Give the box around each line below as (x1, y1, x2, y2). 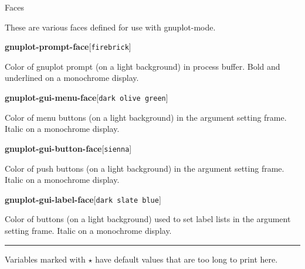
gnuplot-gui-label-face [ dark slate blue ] (5, 193, 161, 205)
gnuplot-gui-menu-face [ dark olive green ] (5, 91, 168, 104)
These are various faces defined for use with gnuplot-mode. (5, 21, 216, 33)
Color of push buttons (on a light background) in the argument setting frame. (5, 162, 284, 174)
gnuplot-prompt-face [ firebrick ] (5, 40, 131, 53)
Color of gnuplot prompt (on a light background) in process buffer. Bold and (5, 60, 280, 72)
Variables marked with (5, 253, 86, 265)
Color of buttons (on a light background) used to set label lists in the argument (5, 213, 291, 225)
